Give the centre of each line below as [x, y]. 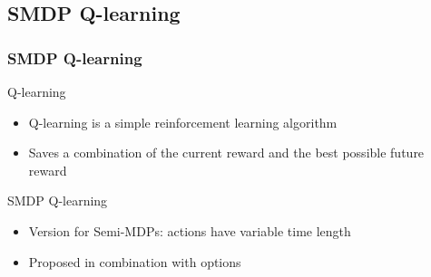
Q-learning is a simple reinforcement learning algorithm [183, 122]
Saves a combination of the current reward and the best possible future [226, 153]
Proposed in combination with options [135, 261]
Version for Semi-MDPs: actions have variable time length [190, 230]
